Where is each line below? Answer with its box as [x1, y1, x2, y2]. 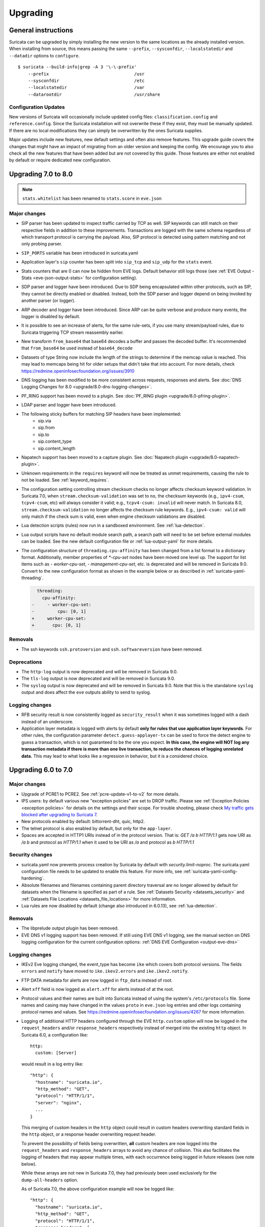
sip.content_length [38, 445, 76, 451]
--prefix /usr [27, 71, 145, 77]
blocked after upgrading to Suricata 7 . [21, 811, 98, 817]
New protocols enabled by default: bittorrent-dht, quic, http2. [21, 819, 145, 825]
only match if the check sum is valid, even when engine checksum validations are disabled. [21, 513, 206, 520]
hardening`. [21, 875, 45, 881]
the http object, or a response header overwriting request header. [21, 1131, 157, 1137]
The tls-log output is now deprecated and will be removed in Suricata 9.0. [21, 675, 175, 682]
